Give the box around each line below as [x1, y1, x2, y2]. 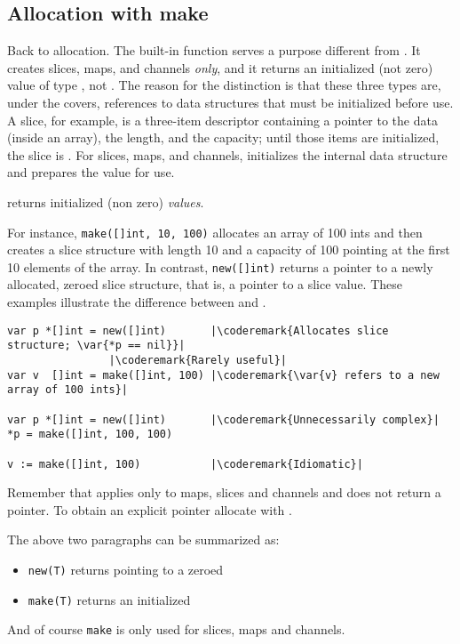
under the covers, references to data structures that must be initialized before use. [7, 93, 454, 111]
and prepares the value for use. [7, 163, 175, 181]
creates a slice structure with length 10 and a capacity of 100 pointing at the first [7, 240, 450, 259]
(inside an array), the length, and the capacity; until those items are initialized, [7, 128, 440, 147]
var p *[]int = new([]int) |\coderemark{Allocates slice [7, 324, 389, 337]
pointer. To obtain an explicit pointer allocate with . [7, 500, 292, 519]
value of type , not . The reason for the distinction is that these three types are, [7, 76, 441, 94]
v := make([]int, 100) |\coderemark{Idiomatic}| [7, 457, 363, 471]
